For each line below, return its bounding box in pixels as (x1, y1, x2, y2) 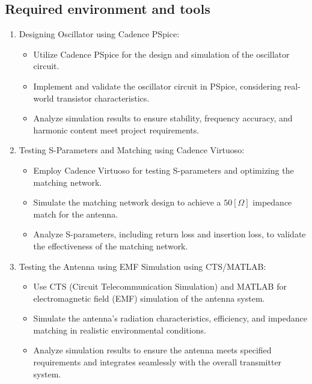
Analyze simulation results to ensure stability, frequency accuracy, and (33, 112, 293, 124)
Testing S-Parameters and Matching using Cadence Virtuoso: (19, 144, 245, 156)
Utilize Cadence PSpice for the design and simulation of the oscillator (33, 47, 290, 60)
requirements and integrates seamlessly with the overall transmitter (33, 356, 282, 368)
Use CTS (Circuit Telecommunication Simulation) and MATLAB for (33, 280, 287, 293)
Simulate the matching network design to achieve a (33, 196, 221, 209)
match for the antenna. (33, 207, 118, 220)
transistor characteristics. (57, 91, 150, 104)
